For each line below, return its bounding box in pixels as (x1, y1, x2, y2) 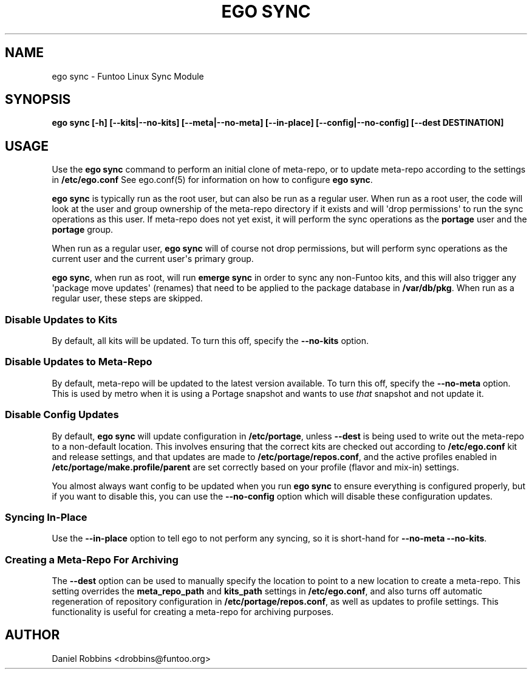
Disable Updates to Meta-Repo (5, 356, 152, 368)
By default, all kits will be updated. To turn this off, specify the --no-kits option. (52, 335, 369, 346)
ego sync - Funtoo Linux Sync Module (52, 70, 204, 81)
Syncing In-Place (5, 511, 87, 523)
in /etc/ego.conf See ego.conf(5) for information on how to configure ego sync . (52, 174, 373, 185)
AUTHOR (5, 627, 60, 643)
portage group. (52, 224, 114, 235)
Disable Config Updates (5, 408, 119, 421)
